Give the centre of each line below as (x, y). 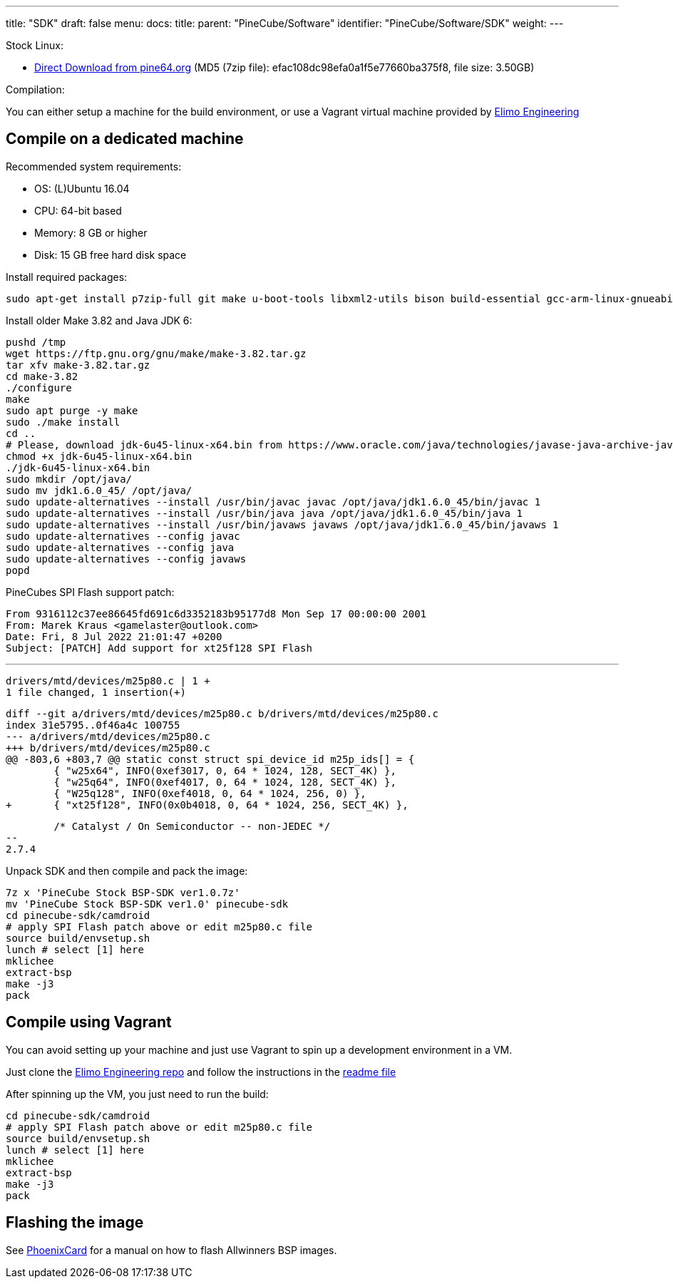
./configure (39, 387)
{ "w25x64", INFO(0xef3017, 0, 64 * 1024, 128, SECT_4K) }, (225, 770)
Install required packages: (67, 277)
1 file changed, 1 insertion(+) (96, 692)
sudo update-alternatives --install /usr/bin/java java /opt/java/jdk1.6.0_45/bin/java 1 (264, 513)
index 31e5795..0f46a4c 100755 (93, 725)
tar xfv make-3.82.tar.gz (78, 365)
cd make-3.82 (42, 376)
